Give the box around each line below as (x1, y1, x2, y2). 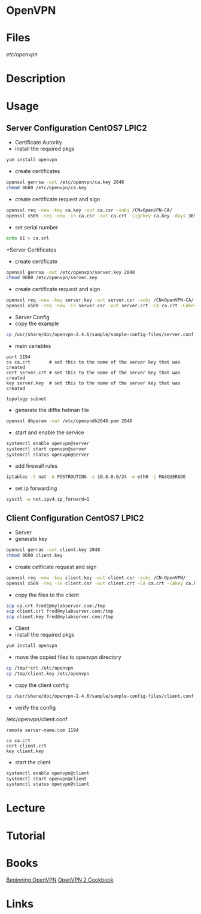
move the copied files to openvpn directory (14, 653, 121, 661)
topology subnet (6, 396, 47, 402)
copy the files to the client (14, 591, 80, 598)
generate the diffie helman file (14, 406, 90, 413)
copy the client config (14, 681, 69, 689)
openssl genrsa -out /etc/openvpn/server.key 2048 (6, 269, 135, 276)
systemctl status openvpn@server (6, 452, 90, 458)
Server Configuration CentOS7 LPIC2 (6, 123, 148, 133)
